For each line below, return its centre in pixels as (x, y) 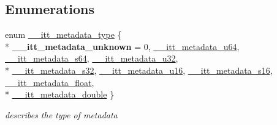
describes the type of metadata (61, 114)
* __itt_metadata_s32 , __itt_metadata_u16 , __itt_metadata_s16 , (139, 70)
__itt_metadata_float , (50, 82)
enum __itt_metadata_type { (63, 34)
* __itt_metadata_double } (60, 94)
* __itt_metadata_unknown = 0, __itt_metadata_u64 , (122, 46)
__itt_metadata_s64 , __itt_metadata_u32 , (92, 58)
